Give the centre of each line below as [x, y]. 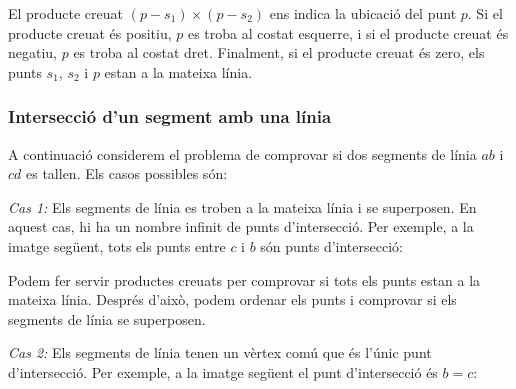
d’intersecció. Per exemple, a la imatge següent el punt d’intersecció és [223, 371]
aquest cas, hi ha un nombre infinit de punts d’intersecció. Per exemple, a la [241, 226]
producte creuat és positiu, [90, 32]
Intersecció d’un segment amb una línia [170, 116]
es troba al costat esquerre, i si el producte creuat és [348, 32]
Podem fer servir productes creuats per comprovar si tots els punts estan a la [244, 279]
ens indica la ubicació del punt [363, 13]
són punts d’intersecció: [331, 245]
